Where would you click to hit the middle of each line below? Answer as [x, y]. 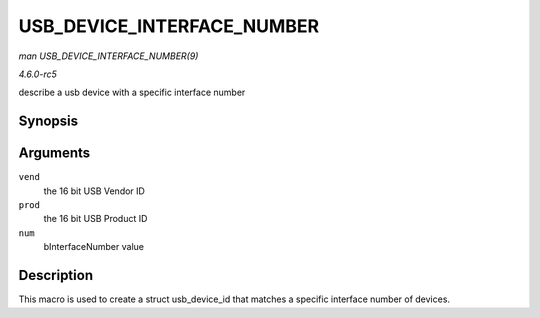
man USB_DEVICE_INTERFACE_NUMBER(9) [108, 56]
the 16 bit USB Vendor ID [94, 191]
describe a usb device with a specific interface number [132, 92]
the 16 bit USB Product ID [95, 219]
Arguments [54, 153]
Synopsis [48, 121]
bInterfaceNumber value [94, 247]
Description [56, 275]
